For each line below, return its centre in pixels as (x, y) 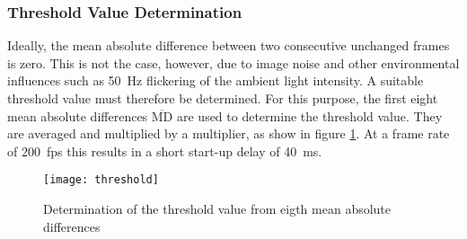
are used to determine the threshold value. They (309, 115)
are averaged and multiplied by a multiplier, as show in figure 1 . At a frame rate (229, 133)
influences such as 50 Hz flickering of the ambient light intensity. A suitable (216, 80)
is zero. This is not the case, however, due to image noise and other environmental (233, 62)
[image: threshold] (101, 180)
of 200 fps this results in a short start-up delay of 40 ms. (165, 150)
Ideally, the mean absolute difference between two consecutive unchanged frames (229, 45)
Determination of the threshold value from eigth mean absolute (217, 209)
